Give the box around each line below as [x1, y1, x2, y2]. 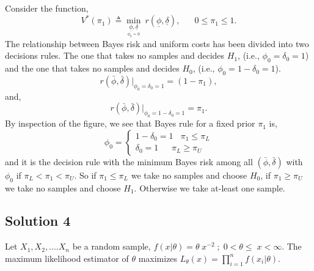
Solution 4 [5, 211, 71, 230]
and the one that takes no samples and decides [5, 62, 180, 75]
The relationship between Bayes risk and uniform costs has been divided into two [5, 37, 309, 50]
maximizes [138, 251, 178, 264]
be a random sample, [72, 240, 151, 253]
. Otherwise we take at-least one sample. [134, 181, 285, 194]
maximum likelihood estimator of [5, 251, 129, 264]
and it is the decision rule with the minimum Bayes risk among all [5, 155, 253, 168]
